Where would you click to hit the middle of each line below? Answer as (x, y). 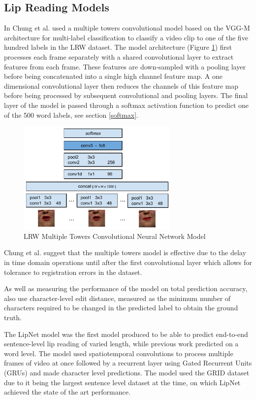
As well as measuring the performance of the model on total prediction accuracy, (126, 288)
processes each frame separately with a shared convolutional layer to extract (119, 56)
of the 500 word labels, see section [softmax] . (71, 115)
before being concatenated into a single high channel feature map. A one (113, 76)
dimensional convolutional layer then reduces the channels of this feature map (121, 85)
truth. (13, 317)
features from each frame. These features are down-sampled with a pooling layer (125, 66)
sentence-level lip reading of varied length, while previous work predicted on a (121, 344)
